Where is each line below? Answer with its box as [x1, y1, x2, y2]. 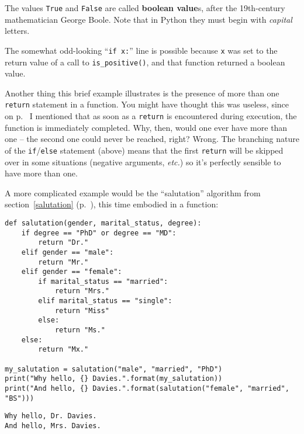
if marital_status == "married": [38, 277, 168, 286]
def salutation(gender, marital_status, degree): [5, 218, 202, 227]
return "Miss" [54, 306, 109, 315]
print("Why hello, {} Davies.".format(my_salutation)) [5, 374, 223, 383]
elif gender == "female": [21, 268, 122, 276]
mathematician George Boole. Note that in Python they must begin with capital [5, 13, 292, 25]
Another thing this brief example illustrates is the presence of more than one [5, 86, 279, 99]
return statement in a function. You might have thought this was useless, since [5, 98, 289, 110]
